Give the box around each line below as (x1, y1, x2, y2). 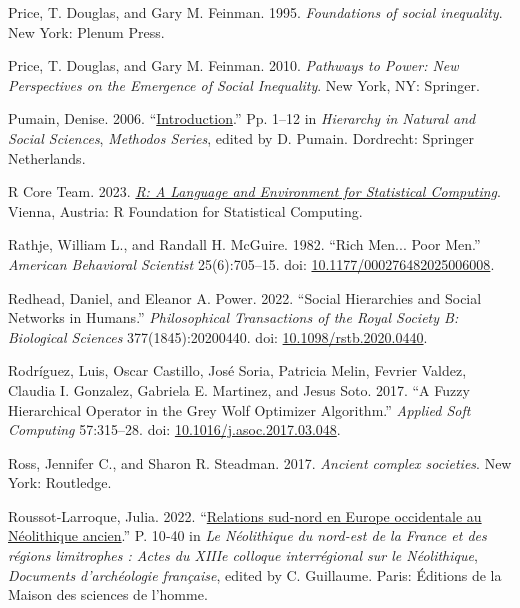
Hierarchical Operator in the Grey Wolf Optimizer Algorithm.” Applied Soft (8, 399, 471, 420)
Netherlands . (8, 147, 86, 168)
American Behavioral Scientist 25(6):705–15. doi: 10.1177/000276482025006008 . (8, 253, 495, 274)
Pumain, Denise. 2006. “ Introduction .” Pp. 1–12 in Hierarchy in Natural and (8, 108, 476, 129)
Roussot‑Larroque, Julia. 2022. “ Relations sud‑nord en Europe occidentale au (8, 505, 482, 526)
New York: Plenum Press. (8, 21, 165, 42)
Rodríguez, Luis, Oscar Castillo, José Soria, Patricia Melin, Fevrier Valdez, (8, 360, 467, 381)
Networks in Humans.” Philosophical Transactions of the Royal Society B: (8, 307, 459, 328)
